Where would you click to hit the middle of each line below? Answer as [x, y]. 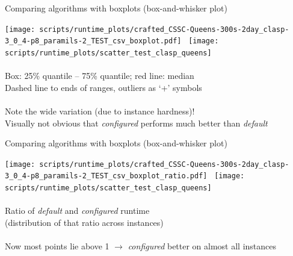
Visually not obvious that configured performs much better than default [136, 123]
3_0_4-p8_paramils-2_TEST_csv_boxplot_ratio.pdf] [106, 176]
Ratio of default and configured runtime [77, 211]
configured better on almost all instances [202, 246]
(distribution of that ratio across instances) [84, 222]
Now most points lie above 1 [57, 246]
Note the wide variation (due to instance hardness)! [100, 111]
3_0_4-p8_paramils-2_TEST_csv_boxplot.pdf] [93, 41]
